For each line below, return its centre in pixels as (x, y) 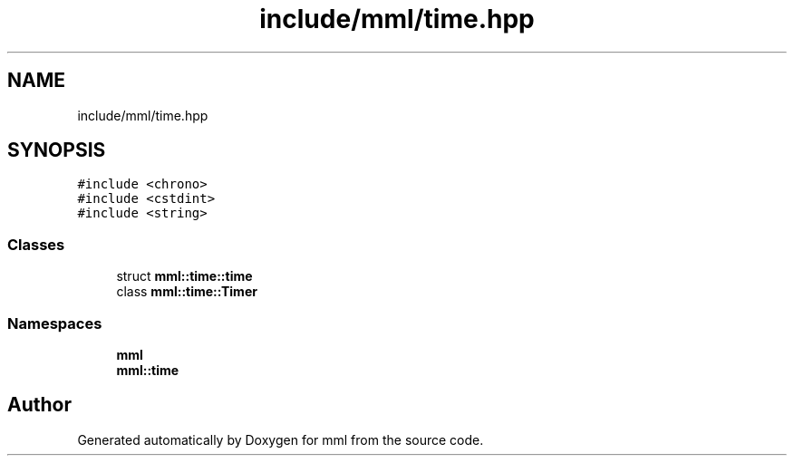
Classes (36, 244)
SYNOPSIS (57, 150)
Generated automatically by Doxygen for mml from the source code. (281, 439)
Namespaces (55, 323)
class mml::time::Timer (187, 292)
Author (39, 405)
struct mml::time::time (184, 276)
